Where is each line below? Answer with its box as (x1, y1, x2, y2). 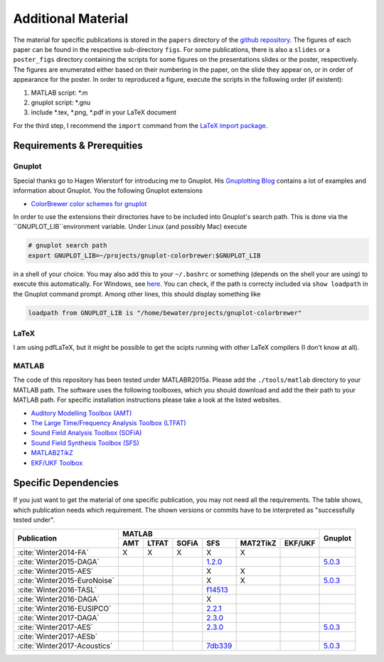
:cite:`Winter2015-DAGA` (17, 557, 100, 567)
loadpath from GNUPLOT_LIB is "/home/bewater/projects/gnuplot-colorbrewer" (28, 309, 302, 316)
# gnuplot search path (28, 242, 107, 250)
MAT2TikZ (240, 538, 277, 548)
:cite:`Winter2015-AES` (17, 566, 94, 576)
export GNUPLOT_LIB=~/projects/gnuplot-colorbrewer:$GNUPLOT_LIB (28, 251, 261, 260)
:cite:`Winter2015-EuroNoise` (17, 575, 115, 585)
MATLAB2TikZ (31, 449, 74, 457)
